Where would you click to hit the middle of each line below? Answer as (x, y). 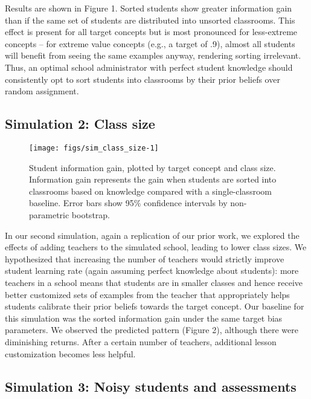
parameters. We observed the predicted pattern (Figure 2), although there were (152, 330)
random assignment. (42, 91)
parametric (49, 214)
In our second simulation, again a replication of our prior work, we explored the (152, 235)
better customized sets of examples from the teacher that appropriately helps (147, 294)
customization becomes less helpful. (70, 353)
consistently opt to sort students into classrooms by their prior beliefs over (143, 79)
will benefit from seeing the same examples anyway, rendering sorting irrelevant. (153, 55)
